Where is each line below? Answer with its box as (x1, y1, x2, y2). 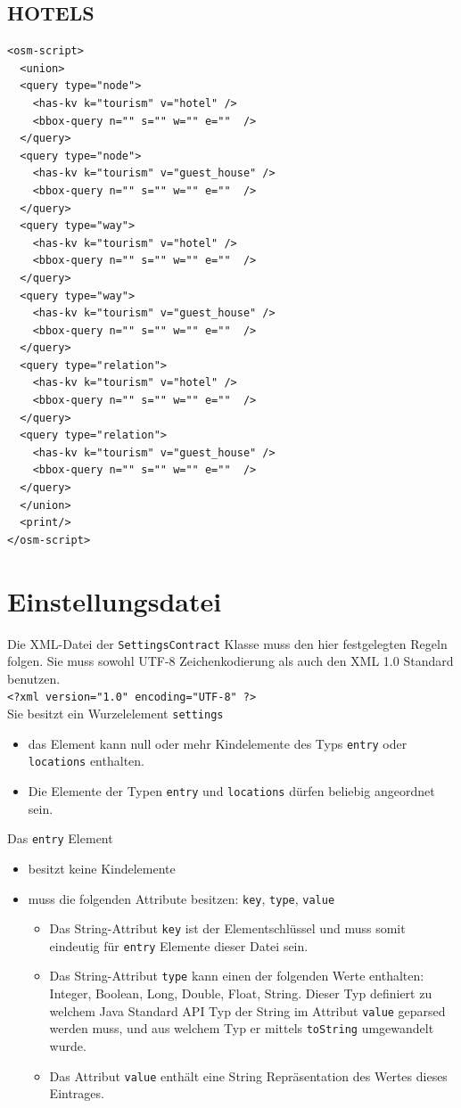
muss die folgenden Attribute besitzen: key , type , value (28, 889, 335, 907)
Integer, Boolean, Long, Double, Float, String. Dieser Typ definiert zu (49, 984, 432, 1003)
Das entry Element (7, 829, 113, 848)
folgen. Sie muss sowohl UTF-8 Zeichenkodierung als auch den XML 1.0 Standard (7, 652, 454, 670)
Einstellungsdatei (7, 582, 222, 619)
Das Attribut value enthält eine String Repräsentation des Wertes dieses (49, 1066, 448, 1085)
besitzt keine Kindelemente (28, 858, 176, 877)
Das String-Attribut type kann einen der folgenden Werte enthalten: (49, 966, 424, 985)
